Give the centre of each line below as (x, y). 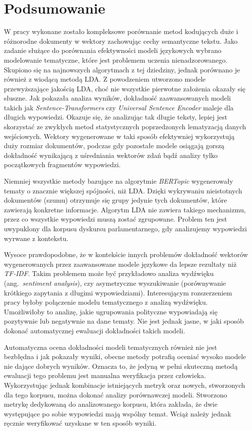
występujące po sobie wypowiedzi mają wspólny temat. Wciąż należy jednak (117, 413)
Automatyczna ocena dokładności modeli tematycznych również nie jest (111, 347)
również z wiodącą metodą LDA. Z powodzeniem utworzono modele (105, 79)
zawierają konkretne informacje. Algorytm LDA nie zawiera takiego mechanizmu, (125, 209)
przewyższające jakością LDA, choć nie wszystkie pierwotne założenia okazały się (125, 88)
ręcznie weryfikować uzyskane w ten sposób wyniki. (80, 423)
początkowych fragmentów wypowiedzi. (62, 164)
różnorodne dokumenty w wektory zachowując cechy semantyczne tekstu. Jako (121, 41)
